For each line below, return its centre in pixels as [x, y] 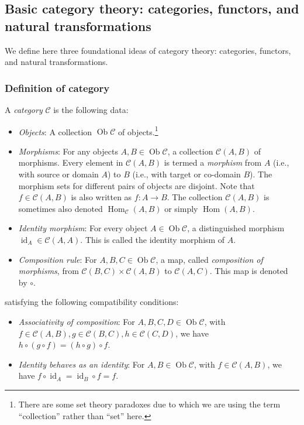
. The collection [195, 197]
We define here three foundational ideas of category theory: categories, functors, [148, 50]
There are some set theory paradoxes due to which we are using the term [149, 404]
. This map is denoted [249, 271]
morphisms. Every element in [71, 162]
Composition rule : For [58, 259]
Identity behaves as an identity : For [82, 364]
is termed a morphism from [213, 162]
